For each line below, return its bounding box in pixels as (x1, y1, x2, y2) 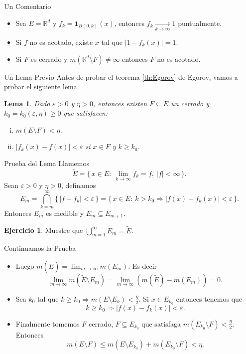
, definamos (61, 180, 96, 190)
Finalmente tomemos (15, 318, 80, 329)
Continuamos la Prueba (4, 243, 76, 253)
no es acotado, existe (29, 36, 93, 47)
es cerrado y (30, 53, 68, 64)
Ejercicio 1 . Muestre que (4, 225, 83, 235)
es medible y (46, 207, 84, 218)
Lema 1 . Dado (4, 98, 50, 108)
